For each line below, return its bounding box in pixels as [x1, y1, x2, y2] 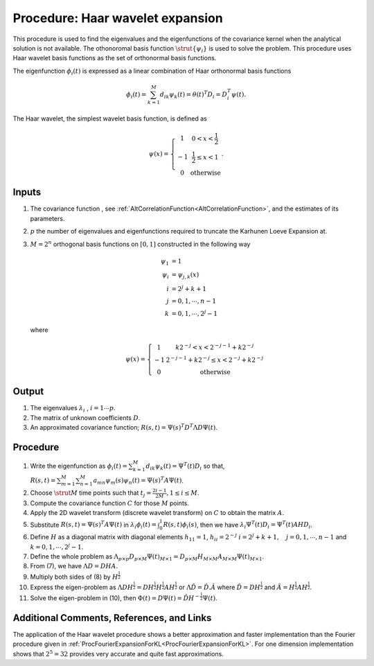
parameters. [30, 214, 65, 222]
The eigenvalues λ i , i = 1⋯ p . [30, 404, 116, 414]
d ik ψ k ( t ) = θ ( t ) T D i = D [159, 89, 228, 100]
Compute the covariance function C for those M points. [30, 499, 190, 507]
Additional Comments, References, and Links [12, 612, 212, 624]
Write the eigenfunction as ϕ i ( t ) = [30, 462, 128, 471]
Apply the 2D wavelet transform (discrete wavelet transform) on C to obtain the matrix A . [30, 509, 285, 517]
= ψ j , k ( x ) [171, 271, 199, 281]
